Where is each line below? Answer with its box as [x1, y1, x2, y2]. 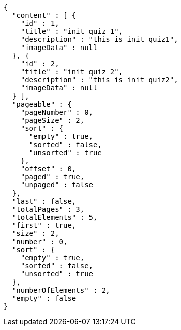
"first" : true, [12, 221, 76, 229]
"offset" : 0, [20, 165, 76, 173]
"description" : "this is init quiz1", [20, 35, 178, 43]
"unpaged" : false [20, 181, 94, 189]
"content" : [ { [12, 11, 76, 19]
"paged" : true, [20, 173, 85, 181]
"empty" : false [12, 294, 76, 302]
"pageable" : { [12, 100, 72, 108]
